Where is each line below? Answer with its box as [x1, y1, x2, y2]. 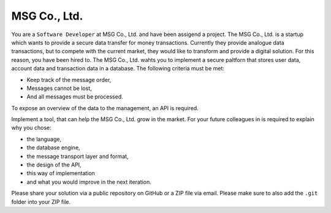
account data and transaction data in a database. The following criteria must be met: [11, 65, 225, 72]
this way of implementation [26, 170, 95, 177]
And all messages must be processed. [26, 93, 123, 100]
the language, [26, 135, 61, 143]
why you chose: [11, 124, 51, 132]
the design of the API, [26, 161, 82, 168]
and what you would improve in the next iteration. [26, 178, 151, 185]
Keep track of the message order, [26, 76, 112, 83]
